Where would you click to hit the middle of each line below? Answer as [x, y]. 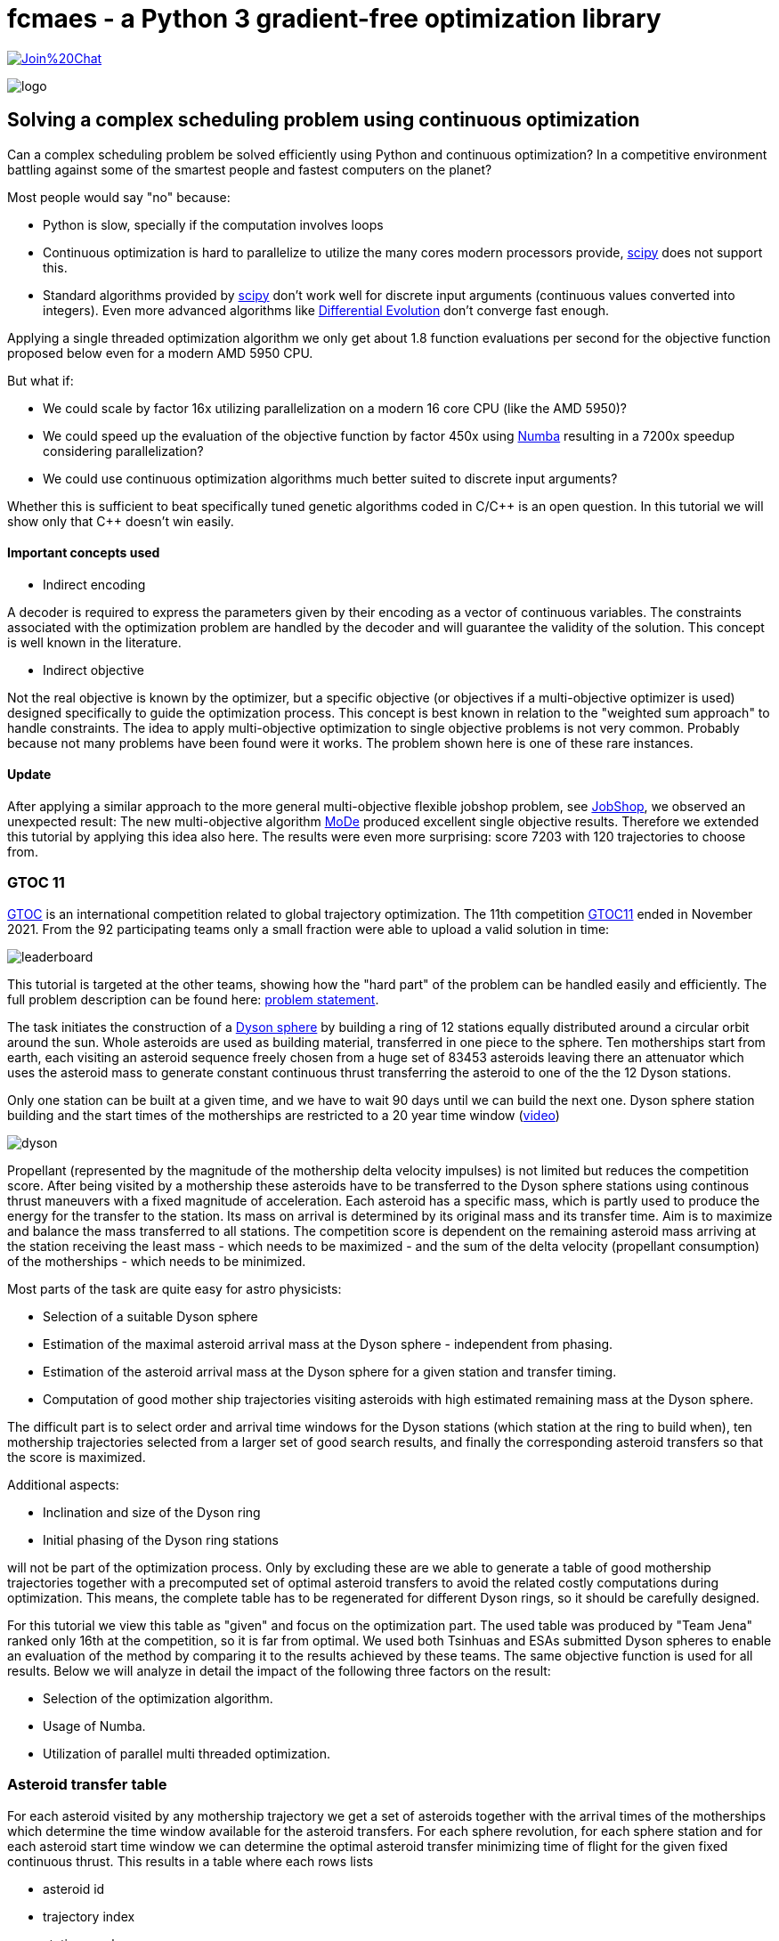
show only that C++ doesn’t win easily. [121, 521]
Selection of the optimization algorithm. [158, 1698]
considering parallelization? [123, 451]
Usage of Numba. [94, 1726]
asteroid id [74, 1888]
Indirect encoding [94, 584]
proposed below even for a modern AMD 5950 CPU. [160, 353]
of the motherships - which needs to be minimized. [157, 1261]
